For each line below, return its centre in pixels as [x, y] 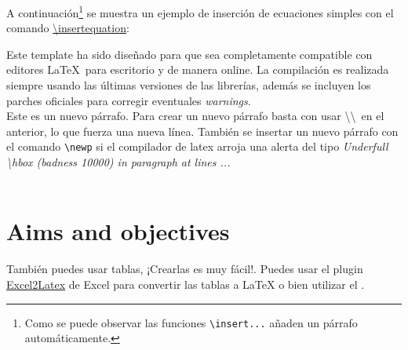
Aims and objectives [118, 231]
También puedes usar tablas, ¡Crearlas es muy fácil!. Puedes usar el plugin [185, 269]
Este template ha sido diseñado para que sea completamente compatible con [189, 54]
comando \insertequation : [68, 28]
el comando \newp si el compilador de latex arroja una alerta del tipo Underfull [197, 146]
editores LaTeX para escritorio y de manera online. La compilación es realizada [198, 69]
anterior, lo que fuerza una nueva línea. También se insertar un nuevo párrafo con [202, 131]
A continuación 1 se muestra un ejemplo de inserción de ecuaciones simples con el [200, 11]
